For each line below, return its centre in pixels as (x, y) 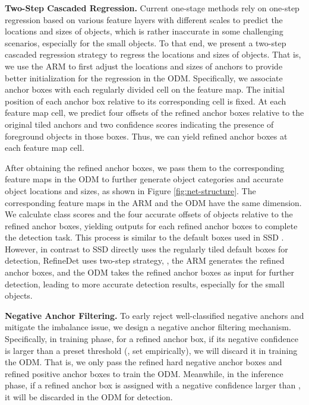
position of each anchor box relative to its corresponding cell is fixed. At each (146, 101)
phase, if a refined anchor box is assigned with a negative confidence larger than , (153, 385)
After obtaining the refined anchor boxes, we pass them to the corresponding (145, 167)
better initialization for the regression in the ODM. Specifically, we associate (144, 77)
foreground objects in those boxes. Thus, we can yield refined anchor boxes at (146, 136)
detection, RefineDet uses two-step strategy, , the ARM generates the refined (145, 260)
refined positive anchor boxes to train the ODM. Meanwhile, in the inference (144, 373)
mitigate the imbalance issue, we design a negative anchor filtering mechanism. (148, 327)
